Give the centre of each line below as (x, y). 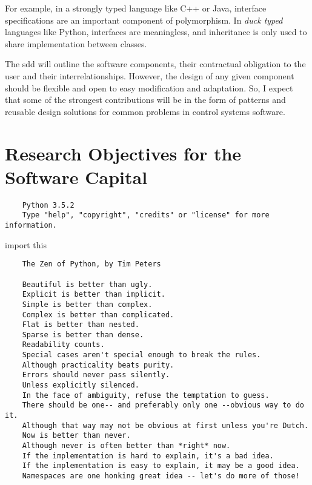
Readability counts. (63, 345)
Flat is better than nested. (81, 325)
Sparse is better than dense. (83, 335)
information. (31, 225)
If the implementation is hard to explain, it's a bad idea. (148, 456)
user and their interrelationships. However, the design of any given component (150, 75)
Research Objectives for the (123, 153)
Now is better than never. (76, 436)
